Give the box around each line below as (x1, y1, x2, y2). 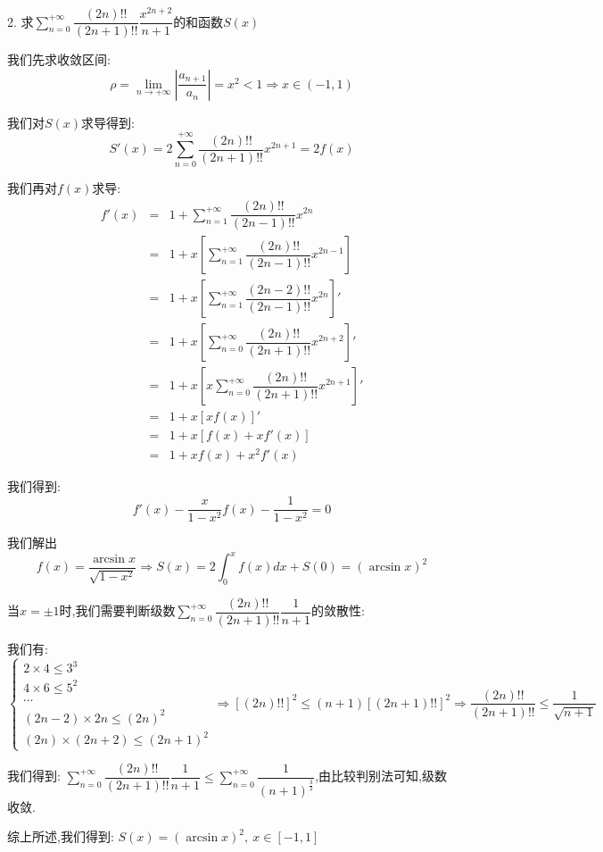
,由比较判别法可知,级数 (315, 766, 448, 785)
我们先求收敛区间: (7, 50, 111, 69)
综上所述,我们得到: (7, 827, 114, 846)
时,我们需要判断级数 (59, 601, 176, 620)
